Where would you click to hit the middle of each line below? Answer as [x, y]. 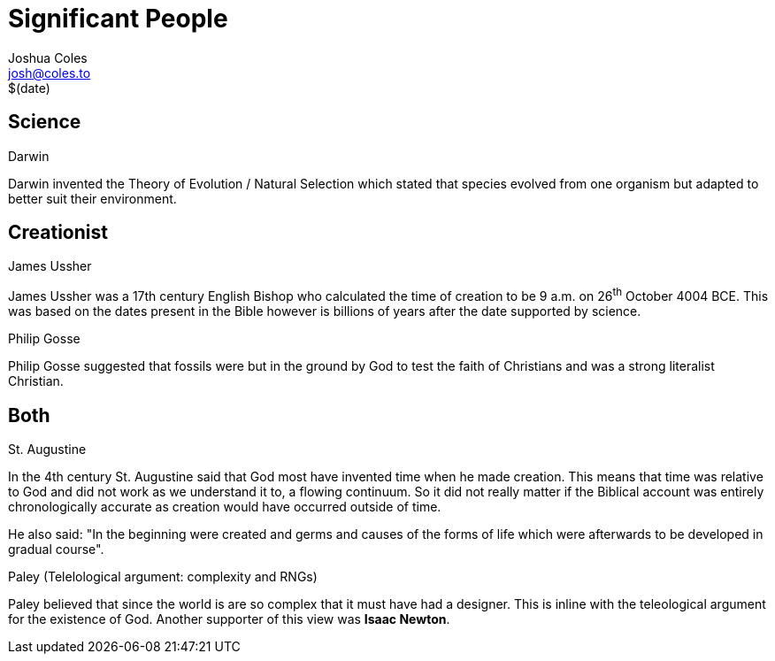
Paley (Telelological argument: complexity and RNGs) [163, 576]
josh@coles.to [50, 73]
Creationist [58, 233]
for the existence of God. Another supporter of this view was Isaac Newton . [229, 619]
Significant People [118, 19]
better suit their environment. [92, 198]
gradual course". [56, 549]
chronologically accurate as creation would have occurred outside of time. [225, 506]
